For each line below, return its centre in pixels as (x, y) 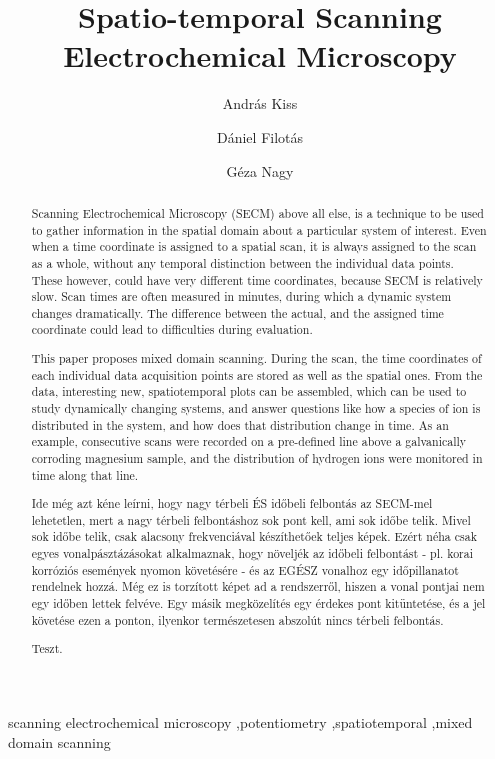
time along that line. (85, 474)
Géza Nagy (260, 170)
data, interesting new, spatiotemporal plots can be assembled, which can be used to (249, 391)
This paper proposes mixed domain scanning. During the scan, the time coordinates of (256, 358)
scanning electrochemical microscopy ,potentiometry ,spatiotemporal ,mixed (240, 721)
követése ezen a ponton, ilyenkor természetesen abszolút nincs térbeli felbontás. (237, 619)
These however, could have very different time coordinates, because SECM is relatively (257, 279)
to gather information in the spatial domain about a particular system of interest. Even (259, 229)
